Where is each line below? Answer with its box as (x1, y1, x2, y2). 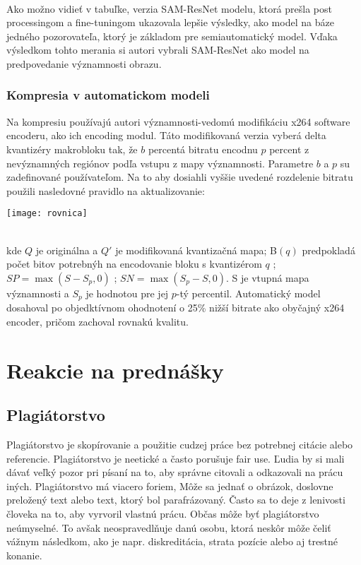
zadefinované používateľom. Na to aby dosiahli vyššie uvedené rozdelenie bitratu (6, 169, 353, 184)
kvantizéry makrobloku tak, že (6, 141, 138, 156)
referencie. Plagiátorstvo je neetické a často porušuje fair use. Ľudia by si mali (6, 451, 345, 465)
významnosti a (6, 285, 69, 300)
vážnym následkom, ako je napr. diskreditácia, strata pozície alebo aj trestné (6, 534, 338, 549)
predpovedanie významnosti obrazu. (6, 56, 162, 71)
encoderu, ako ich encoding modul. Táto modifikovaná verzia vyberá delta (6, 128, 326, 143)
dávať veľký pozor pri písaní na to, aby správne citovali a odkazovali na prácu (6, 465, 343, 480)
